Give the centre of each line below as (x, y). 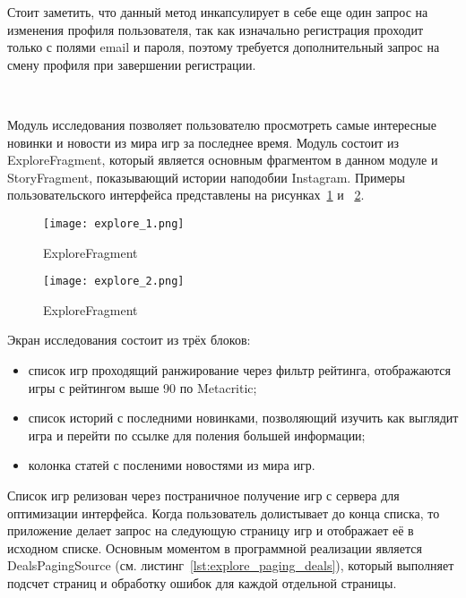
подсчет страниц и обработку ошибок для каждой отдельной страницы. (202, 582)
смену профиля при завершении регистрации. (132, 64)
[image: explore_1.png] (114, 223)
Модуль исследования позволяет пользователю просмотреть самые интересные (222, 124)
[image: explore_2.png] (114, 282)
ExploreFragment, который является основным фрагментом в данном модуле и (223, 160)
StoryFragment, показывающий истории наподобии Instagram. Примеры (206, 177)
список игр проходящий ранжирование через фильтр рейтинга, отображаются (239, 370)
